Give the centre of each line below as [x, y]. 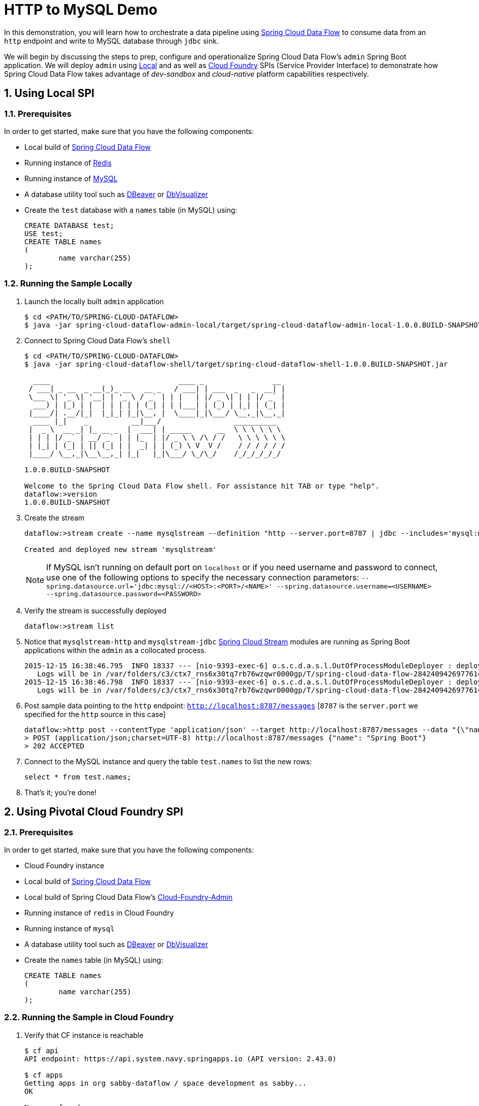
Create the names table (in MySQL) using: [94, 960]
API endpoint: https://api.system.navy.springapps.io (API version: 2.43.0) [181, 1059]
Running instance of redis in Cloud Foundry [99, 913]
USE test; [44, 233]
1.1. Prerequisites [38, 113]
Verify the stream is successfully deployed [95, 610]
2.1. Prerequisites [39, 832]
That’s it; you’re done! [61, 792]
